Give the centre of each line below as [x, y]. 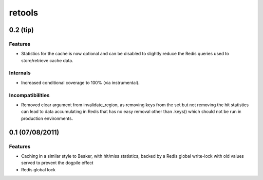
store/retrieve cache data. [47, 60]
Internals [20, 73]
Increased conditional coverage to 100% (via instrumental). [80, 82]
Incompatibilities [29, 95]
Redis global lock [38, 169]
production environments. [47, 118]
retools [24, 13]
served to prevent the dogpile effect [57, 163]
